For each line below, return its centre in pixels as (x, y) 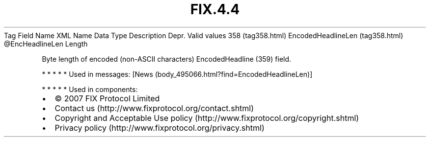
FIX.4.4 (215, 9)
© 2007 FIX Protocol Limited (107, 98)
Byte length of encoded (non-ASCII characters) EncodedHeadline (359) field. (167, 59)
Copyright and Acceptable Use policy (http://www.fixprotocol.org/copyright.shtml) (207, 118)
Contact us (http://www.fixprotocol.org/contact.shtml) (154, 108)
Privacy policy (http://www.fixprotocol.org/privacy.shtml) (160, 128)
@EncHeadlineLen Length (46, 44)
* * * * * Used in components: (90, 89)
